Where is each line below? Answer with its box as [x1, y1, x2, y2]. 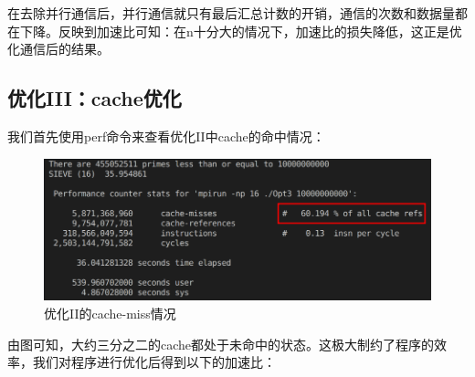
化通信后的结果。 [7, 39, 110, 58]
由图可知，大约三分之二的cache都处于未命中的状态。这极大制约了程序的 [7, 334, 435, 353]
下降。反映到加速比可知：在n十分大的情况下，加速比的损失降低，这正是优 [19, 21, 462, 40]
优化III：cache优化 [7, 84, 182, 112]
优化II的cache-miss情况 [44, 304, 176, 323]
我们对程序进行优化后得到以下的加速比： [32, 352, 276, 372]
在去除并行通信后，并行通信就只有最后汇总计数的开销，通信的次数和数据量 [7, 4, 455, 22]
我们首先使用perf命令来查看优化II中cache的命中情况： [7, 126, 325, 145]
